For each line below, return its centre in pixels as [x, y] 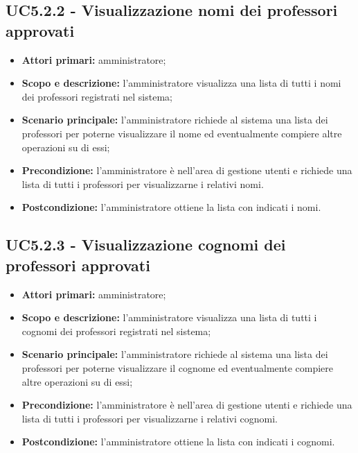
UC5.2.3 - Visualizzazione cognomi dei [146, 245]
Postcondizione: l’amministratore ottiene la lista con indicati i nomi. [171, 207]
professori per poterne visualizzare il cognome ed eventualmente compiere [177, 367]
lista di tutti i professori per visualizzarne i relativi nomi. [143, 183]
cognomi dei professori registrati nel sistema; [116, 331]
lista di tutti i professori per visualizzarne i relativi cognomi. [150, 418]
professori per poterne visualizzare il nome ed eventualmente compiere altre [182, 133]
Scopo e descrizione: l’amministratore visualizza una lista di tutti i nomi [181, 83]
